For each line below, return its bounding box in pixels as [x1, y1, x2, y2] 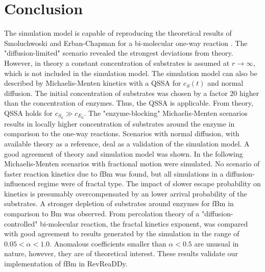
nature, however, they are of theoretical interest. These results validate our [4, 248, 238, 259]
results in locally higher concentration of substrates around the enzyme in [4, 118, 235, 129]
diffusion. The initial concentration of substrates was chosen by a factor [4, 87, 228, 98]
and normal [207, 78, 244, 88]
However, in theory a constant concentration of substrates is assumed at [4, 57, 230, 68]
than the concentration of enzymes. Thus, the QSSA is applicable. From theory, [4, 97, 253, 108]
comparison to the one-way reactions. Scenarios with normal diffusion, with [4, 128, 239, 139]
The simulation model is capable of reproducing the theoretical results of [4, 28, 232, 38]
